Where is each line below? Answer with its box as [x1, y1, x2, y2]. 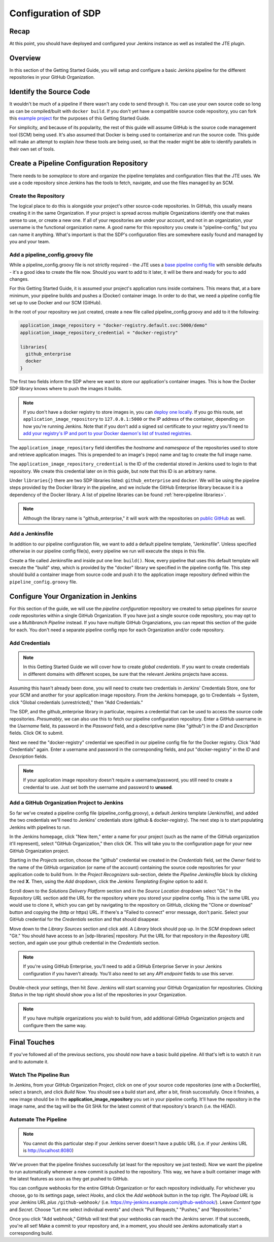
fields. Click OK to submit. [9, 730, 64, 736]
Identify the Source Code [9, 88, 91, 96]
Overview [9, 53, 41, 62]
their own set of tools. [9, 146, 55, 152]
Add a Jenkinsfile [9, 530, 53, 537]
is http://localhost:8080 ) [23, 1147, 74, 1153]
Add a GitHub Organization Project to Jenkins [9, 799, 124, 806]
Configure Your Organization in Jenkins [9, 592, 137, 600]
